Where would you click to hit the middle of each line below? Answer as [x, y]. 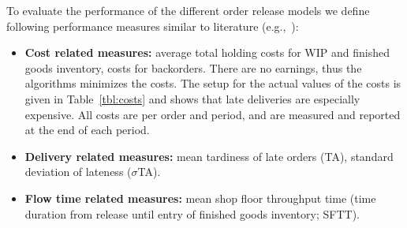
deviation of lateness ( [78, 172]
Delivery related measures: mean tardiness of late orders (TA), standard [209, 156]
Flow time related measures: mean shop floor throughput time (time [200, 198]
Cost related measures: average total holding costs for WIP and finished [207, 52]
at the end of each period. [87, 130]
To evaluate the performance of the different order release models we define [188, 10]
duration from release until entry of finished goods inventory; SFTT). [192, 213]
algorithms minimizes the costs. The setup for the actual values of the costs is [213, 83]
